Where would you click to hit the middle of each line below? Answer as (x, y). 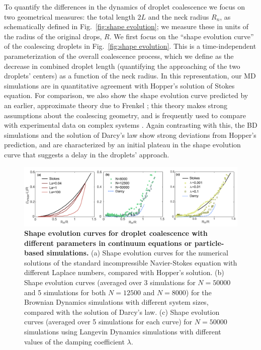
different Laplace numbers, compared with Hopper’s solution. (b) (124, 272)
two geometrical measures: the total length (70, 16)
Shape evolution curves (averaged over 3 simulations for (110, 282)
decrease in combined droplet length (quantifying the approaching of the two (122, 66)
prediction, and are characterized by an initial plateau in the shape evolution (122, 145)
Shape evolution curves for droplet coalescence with (116, 233)
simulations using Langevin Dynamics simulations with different (123, 332)
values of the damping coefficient (74, 341)
